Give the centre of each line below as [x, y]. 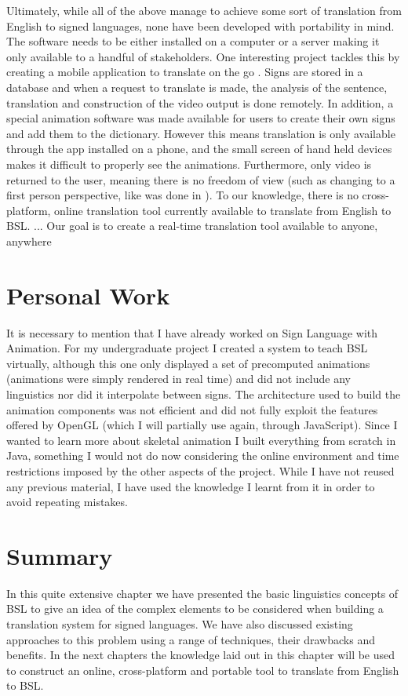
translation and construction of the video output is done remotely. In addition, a [200, 102]
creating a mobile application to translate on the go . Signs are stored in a [185, 72]
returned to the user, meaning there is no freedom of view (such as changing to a [201, 179]
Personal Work [88, 295]
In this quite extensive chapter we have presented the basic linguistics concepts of [202, 593]
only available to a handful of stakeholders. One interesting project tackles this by [203, 56]
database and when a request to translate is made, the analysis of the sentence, [197, 87]
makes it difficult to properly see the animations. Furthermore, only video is [189, 164]
